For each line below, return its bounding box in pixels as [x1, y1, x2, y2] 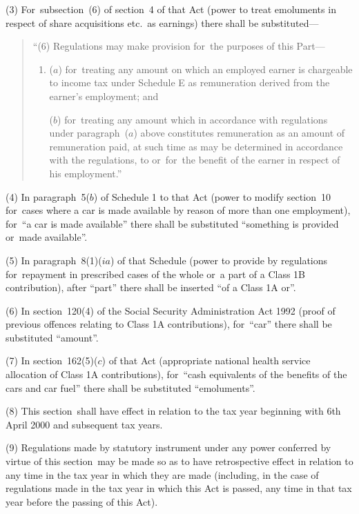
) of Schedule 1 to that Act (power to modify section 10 [93, 189, 331, 204]
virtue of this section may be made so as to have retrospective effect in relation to [6, 454, 353, 468]
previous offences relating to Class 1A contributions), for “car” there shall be [6, 317, 332, 331]
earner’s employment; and [49, 88, 159, 103]
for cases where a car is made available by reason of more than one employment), [6, 203, 351, 217]
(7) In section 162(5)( [6, 353, 98, 368]
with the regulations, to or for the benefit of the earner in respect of [49, 152, 340, 167]
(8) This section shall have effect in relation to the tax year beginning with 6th [6, 404, 341, 418]
